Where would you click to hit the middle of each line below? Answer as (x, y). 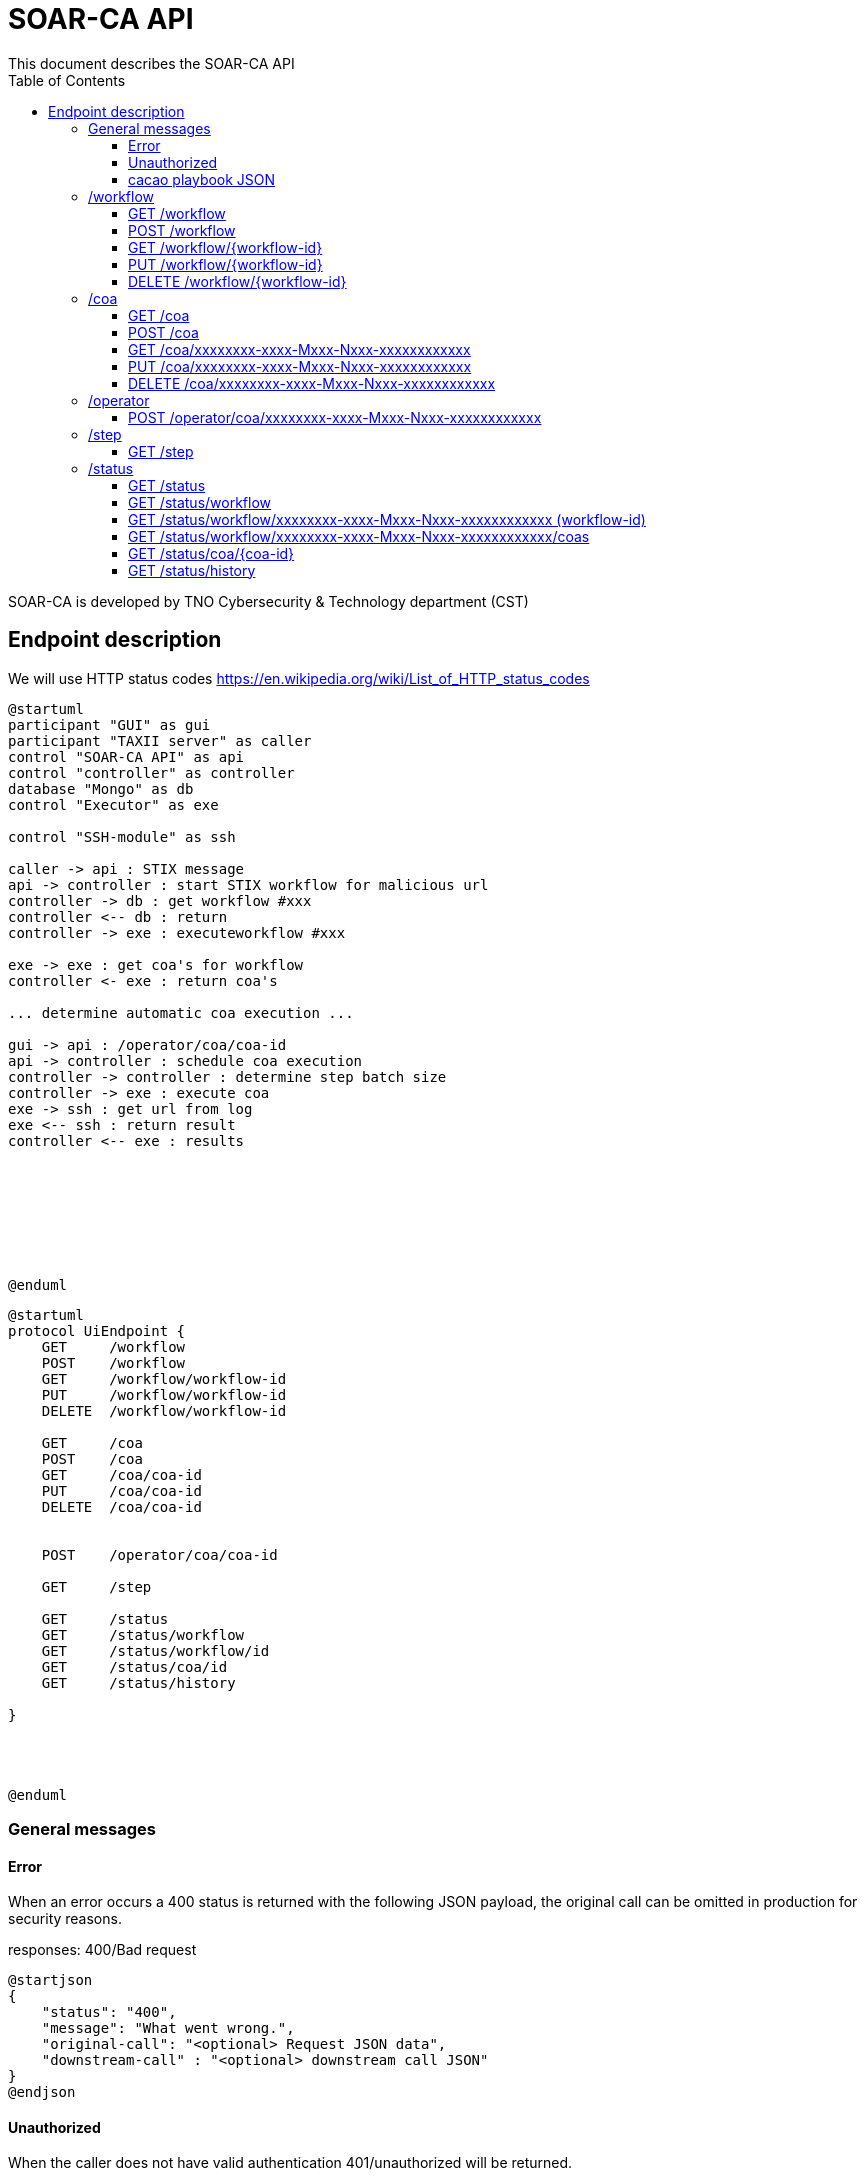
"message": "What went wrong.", (168, 2028)
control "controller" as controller (151, 772)
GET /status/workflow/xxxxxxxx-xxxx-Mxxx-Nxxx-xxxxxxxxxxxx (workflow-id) (387, 519)
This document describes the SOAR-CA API (151, 63)
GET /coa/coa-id (121, 1474)
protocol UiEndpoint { (97, 1330)
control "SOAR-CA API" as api (126, 756)
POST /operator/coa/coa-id (159, 1554)
